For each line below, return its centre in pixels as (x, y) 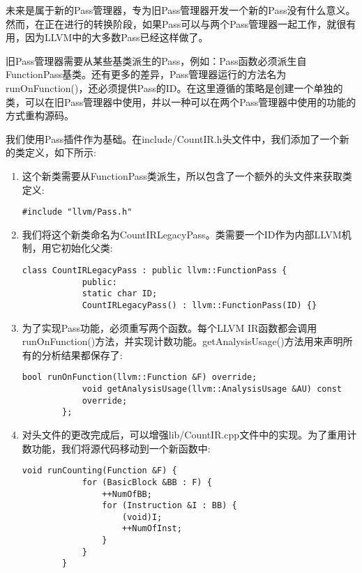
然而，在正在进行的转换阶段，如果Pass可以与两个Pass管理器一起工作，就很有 (181, 23)
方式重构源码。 (40, 115)
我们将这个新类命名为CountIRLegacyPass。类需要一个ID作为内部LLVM (182, 234)
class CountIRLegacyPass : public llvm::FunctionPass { (154, 270)
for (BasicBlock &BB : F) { (147, 482)
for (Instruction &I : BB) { (169, 506)
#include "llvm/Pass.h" (77, 212)
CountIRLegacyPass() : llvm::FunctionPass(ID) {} (199, 305)
